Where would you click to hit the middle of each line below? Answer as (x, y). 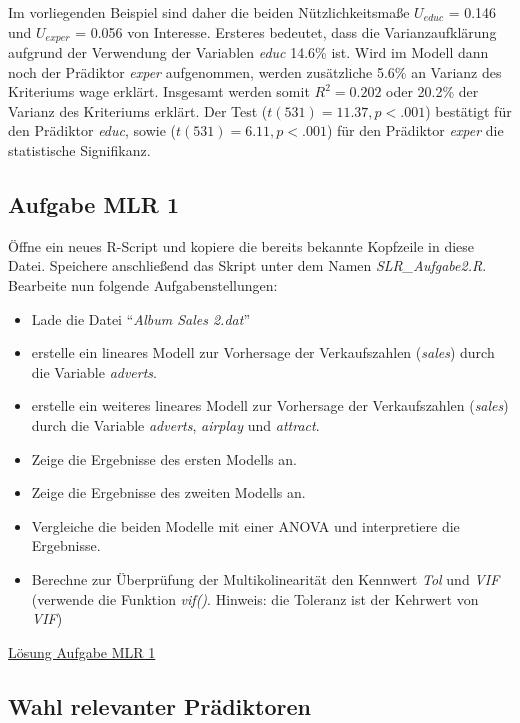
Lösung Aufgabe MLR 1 (82, 651)
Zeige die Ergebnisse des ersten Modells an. (164, 458)
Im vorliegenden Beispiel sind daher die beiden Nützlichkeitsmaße (209, 12)
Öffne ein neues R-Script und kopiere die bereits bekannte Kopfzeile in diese (241, 245)
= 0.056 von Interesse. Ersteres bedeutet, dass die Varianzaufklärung (286, 31)
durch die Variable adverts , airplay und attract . (175, 424)
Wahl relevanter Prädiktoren (159, 705)
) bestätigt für (468, 110)
